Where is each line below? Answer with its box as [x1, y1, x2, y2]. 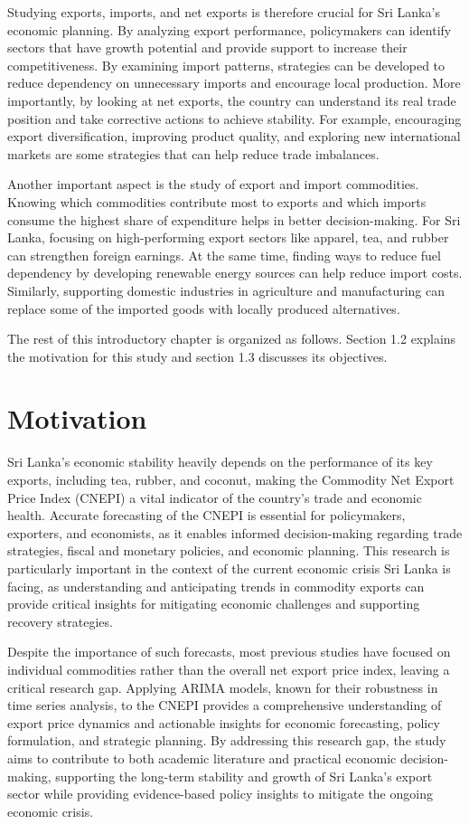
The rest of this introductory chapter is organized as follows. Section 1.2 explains [7, 329, 456, 348]
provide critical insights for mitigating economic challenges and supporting [7, 594, 420, 613]
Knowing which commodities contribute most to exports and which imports [7, 192, 427, 211]
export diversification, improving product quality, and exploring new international [7, 127, 461, 146]
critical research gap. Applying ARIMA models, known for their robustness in [7, 677, 438, 696]
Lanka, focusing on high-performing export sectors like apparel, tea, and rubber [7, 228, 449, 247]
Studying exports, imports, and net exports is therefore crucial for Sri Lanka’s [7, 3, 440, 21]
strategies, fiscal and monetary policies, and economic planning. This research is [7, 541, 450, 560]
